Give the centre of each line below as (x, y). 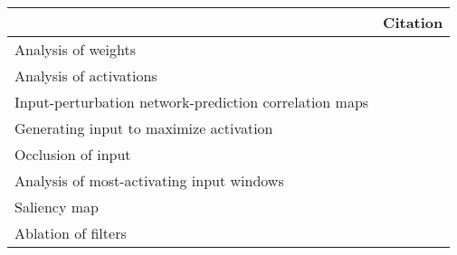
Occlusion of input (73, 154)
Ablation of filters (71, 233)
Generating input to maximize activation (144, 128)
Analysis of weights (76, 49)
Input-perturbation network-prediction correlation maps (192, 102)
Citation (413, 22)
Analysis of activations (86, 76)
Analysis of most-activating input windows (149, 180)
